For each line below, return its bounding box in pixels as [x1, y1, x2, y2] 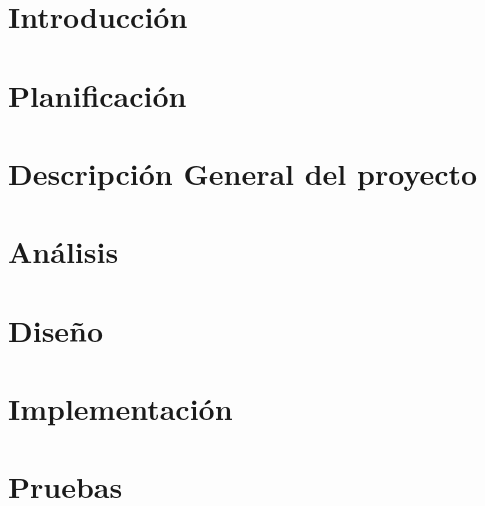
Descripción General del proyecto [8, 152, 478, 193]
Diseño [8, 309, 104, 350]
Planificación [8, 74, 187, 115]
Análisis [8, 231, 119, 272]
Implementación [8, 388, 233, 429]
